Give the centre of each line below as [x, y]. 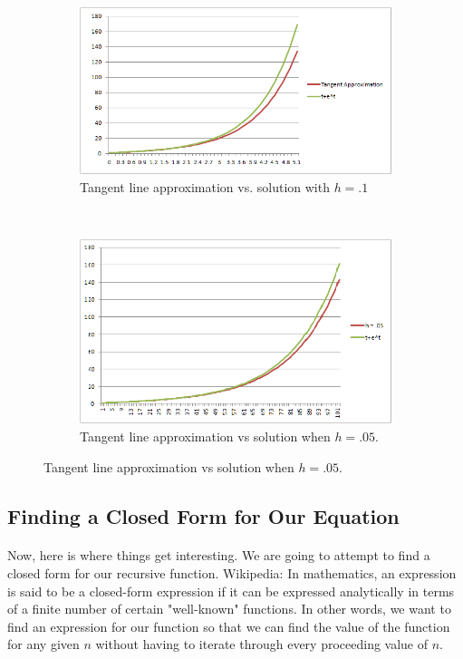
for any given [43, 644]
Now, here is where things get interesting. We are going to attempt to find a [219, 555]
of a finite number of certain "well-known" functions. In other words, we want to [229, 609]
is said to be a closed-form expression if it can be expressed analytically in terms [231, 591]
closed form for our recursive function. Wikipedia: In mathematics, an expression [232, 573]
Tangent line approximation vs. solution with [205, 186]
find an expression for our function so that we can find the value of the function [229, 626]
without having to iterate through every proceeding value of [262, 644]
